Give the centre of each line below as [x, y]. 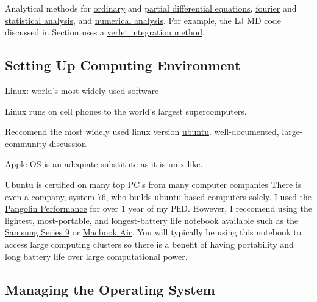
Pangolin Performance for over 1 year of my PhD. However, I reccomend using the [158, 208]
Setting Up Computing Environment [123, 65]
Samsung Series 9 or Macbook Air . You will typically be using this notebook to [153, 232]
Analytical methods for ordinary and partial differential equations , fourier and [151, 8]
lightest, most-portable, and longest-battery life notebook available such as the [152, 220]
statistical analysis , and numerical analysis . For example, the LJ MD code [143, 20]
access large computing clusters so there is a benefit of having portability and [149, 244]
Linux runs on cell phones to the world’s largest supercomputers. [126, 111]
